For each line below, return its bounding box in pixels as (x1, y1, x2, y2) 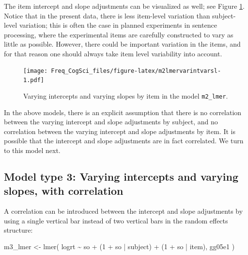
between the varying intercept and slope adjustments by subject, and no (4, 117, 218, 127)
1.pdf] (23, 77, 44, 84)
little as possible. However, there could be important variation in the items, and (4, 39, 241, 49)
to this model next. (4, 145, 61, 155)
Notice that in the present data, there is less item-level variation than (4, 10, 210, 20)
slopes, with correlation (4, 183, 124, 198)
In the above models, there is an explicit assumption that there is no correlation (4, 107, 242, 117)
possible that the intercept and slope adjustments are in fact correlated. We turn (4, 136, 244, 146)
